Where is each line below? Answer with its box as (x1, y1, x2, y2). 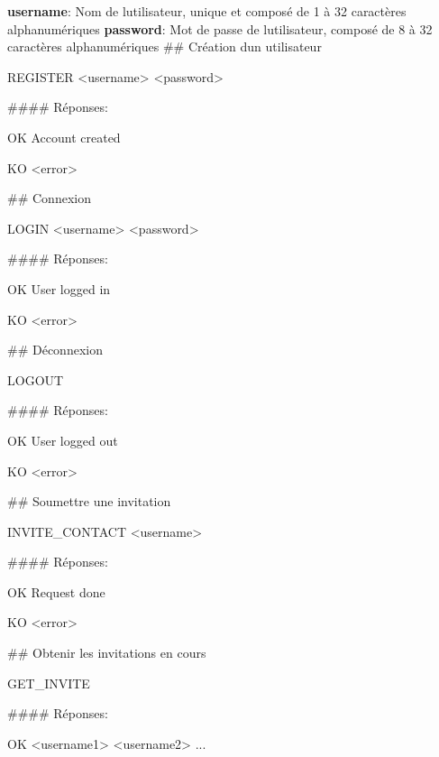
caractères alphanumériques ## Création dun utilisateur (7, 37, 322, 56)
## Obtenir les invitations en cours (7, 643, 206, 662)
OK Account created (7, 127, 121, 146)
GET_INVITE (7, 673, 90, 692)
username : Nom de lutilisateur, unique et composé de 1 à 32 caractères (7, 2, 407, 20)
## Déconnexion (7, 340, 103, 359)
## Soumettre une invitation (7, 492, 171, 511)
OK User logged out (7, 430, 118, 449)
